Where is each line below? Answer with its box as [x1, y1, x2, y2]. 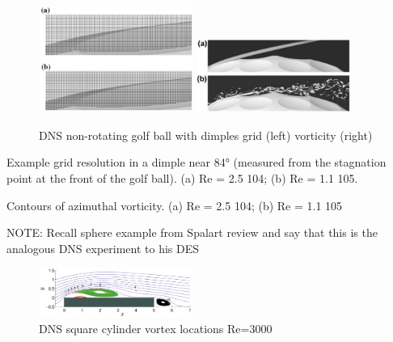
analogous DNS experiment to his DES [6, 239, 200, 256]
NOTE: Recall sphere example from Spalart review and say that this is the [6, 224, 378, 241]
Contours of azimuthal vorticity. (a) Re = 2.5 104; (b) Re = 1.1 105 [6, 196, 343, 213]
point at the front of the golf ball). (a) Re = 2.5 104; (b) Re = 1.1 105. [6, 169, 358, 186]
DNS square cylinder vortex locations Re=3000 [39, 320, 273, 337]
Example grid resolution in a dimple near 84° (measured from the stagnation [6, 154, 387, 171]
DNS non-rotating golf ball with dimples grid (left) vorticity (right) [39, 126, 373, 143]
